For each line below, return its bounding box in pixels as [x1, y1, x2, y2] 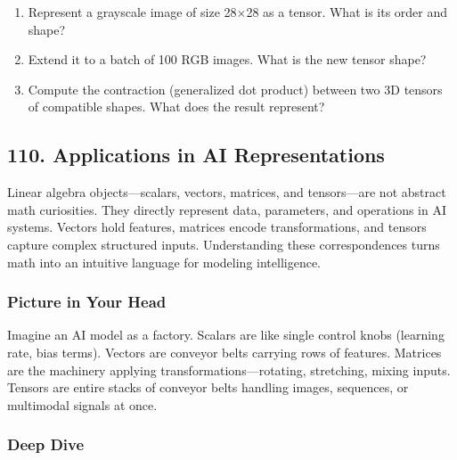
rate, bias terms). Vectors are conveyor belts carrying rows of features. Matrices [7, 342, 442, 361]
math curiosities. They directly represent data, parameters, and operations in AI [7, 200, 446, 218]
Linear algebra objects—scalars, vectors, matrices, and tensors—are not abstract [7, 183, 446, 201]
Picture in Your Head [7, 291, 167, 313]
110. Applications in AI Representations [7, 141, 385, 168]
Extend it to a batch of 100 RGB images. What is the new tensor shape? [28, 50, 427, 69]
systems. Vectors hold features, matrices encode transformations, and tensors [7, 218, 427, 236]
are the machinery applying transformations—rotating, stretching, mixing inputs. [7, 360, 451, 379]
